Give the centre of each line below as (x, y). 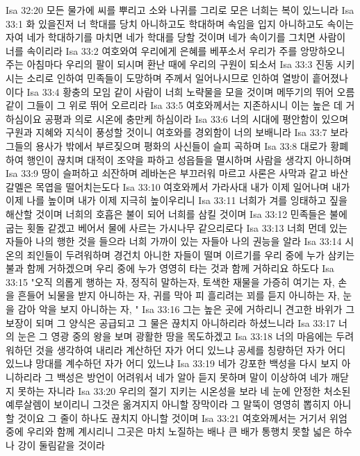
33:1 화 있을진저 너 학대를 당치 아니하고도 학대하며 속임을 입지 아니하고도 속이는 (180, 23)
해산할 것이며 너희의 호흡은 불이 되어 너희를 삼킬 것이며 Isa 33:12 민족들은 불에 (177, 213)
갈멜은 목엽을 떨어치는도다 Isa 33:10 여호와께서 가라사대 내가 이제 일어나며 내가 (178, 186)
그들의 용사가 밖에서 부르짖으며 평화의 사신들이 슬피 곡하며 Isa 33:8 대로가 (166, 145)
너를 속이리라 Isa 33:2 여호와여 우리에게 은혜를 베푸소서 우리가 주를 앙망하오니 (175, 50)
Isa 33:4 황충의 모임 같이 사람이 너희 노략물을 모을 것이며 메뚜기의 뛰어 (180, 91)
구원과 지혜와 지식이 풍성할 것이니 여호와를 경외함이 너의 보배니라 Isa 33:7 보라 (177, 132)
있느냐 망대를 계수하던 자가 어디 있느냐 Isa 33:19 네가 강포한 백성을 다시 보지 (172, 363)
